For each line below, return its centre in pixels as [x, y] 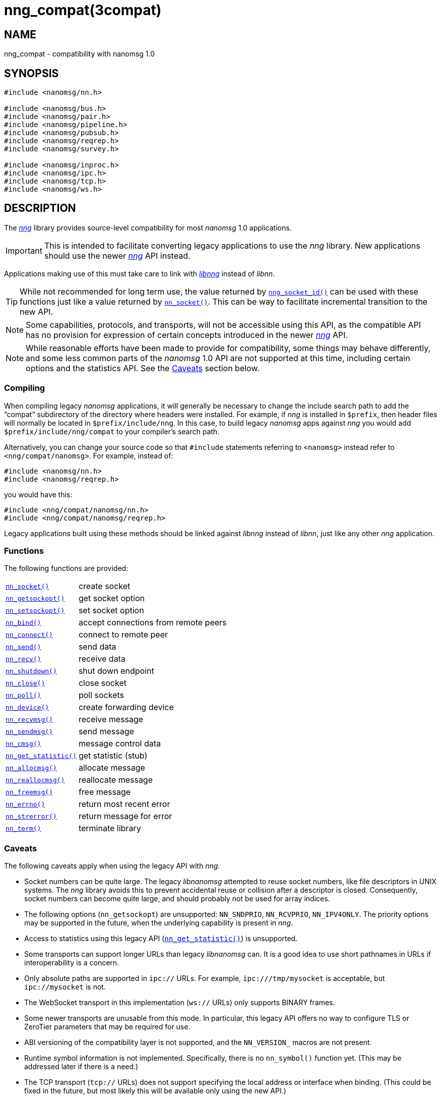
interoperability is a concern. [72, 963]
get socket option [111, 598]
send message [106, 732]
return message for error [125, 816]
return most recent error [124, 804]
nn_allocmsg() [31, 768]
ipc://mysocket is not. [65, 987]
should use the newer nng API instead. [117, 255]
